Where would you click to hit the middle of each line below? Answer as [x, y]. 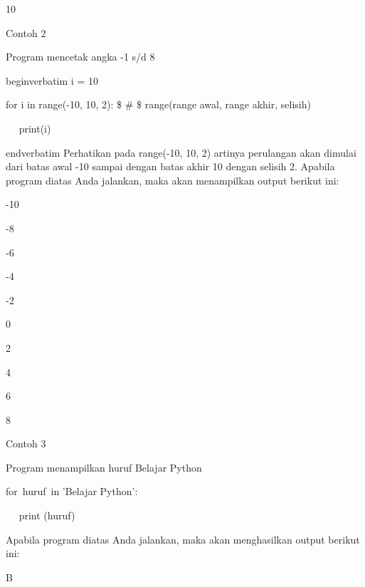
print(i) [35, 128]
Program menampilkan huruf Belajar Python [104, 467]
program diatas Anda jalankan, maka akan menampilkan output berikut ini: [173, 180]
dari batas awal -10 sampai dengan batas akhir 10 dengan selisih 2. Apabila [170, 166]
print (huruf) [47, 515]
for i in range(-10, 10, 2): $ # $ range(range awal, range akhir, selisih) [158, 104]
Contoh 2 [26, 32]
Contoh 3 [26, 443]
